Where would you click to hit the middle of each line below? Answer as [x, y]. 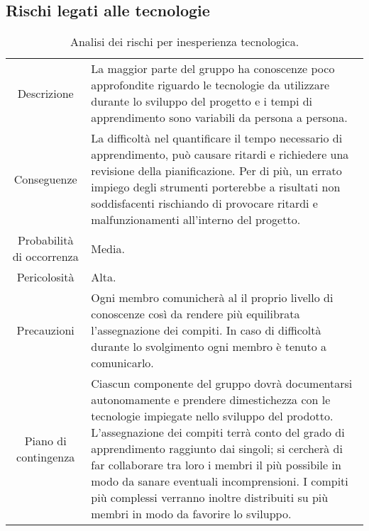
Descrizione [45, 93]
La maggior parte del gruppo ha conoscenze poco [213, 69]
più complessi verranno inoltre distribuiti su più [210, 498]
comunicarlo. [122, 363]
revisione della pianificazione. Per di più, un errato [216, 171]
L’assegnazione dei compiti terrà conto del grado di [218, 432]
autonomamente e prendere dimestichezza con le [211, 400]
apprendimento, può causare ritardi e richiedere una [220, 155]
